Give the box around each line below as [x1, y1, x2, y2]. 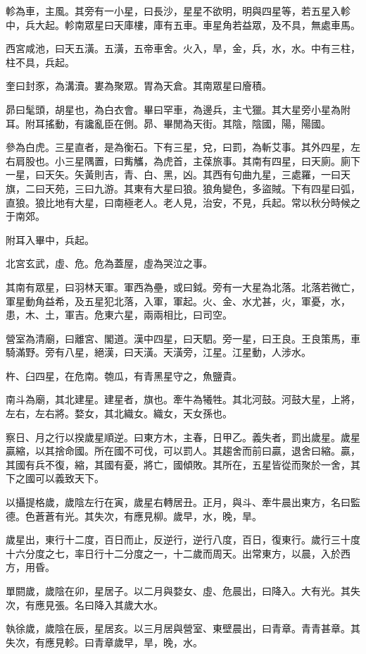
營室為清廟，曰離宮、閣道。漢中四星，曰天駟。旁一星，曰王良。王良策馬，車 [6, 331, 360, 345]
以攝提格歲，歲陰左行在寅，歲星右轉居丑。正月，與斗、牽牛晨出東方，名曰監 [6, 495, 360, 510]
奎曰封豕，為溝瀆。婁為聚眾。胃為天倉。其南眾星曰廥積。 [6, 78, 272, 93]
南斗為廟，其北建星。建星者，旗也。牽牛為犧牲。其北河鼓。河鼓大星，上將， [6, 392, 360, 407]
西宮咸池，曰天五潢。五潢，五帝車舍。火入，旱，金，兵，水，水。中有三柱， [6, 41, 360, 56]
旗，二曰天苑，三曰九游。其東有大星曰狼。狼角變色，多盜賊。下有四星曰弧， [6, 180, 360, 195]
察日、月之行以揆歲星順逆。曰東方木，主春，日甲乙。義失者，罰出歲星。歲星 [6, 429, 360, 444]
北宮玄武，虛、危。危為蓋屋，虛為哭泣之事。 [6, 256, 213, 271]
